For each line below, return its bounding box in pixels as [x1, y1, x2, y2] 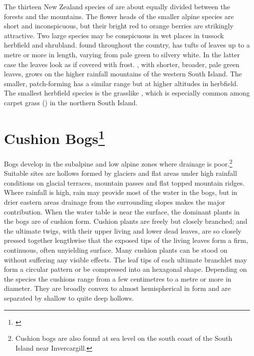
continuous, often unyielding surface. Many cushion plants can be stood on [4, 244, 228, 255]
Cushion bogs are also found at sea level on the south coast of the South [15, 333, 233, 343]
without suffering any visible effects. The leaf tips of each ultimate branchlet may [4, 254, 247, 264]
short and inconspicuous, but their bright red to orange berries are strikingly [4, 21, 233, 31]
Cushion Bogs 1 [4, 126, 105, 148]
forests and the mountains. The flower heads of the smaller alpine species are [4, 11, 234, 21]
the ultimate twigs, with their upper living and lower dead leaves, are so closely [4, 225, 242, 236]
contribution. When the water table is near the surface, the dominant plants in [4, 206, 240, 216]
